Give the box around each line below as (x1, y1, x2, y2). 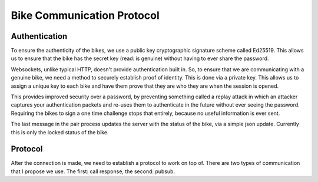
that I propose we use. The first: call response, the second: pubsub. (11, 168, 175, 175)
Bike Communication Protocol (11, 9, 160, 22)
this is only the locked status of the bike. (11, 128, 109, 135)
